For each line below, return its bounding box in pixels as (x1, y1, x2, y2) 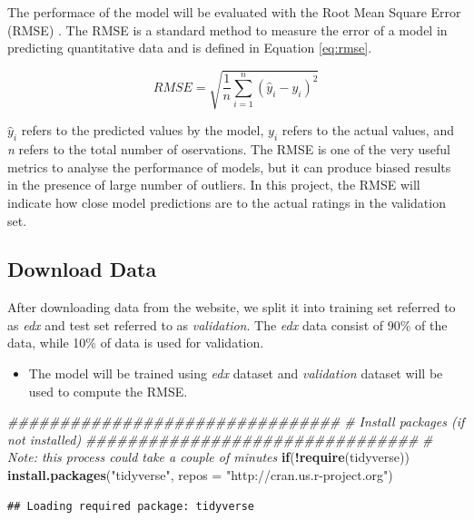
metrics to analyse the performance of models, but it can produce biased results (7, 157, 451, 176)
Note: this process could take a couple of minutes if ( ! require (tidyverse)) (7, 447, 410, 466)
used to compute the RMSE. (28, 381, 188, 400)
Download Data (7, 255, 157, 283)
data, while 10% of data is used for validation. (7, 333, 264, 352)
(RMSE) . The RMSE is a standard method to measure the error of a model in (7, 20, 448, 39)
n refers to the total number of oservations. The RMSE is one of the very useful (7, 140, 450, 159)
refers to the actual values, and (281, 121, 454, 140)
